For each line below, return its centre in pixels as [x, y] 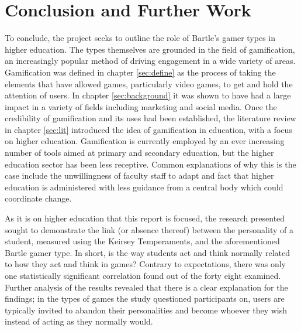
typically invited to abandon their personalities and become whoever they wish [146, 310]
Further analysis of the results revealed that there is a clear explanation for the [146, 287]
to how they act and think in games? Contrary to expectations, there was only [145, 264]
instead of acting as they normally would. [79, 321]
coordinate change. [38, 198]
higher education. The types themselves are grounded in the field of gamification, [150, 49]
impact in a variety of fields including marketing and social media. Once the [141, 106]
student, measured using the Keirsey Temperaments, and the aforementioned [142, 241]
